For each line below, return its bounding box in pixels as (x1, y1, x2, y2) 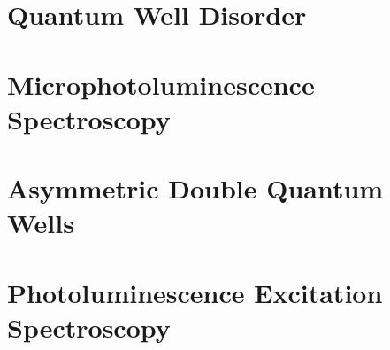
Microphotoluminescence (7, 66, 315, 102)
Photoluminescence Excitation (7, 274, 383, 310)
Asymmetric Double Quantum (7, 170, 384, 206)
